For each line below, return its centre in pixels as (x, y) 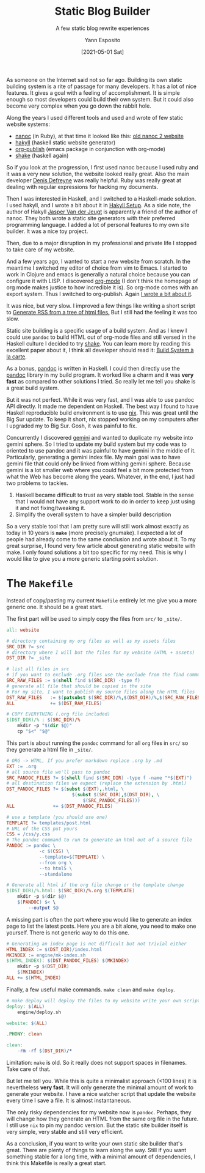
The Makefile (40, 584)
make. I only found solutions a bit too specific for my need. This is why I (96, 552)
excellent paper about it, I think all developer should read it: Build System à (100, 350)
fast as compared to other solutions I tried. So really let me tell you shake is (101, 381)
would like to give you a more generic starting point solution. (82, 558)
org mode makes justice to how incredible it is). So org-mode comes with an (102, 287)
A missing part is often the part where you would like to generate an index (99, 919)
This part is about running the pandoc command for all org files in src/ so (97, 743)
